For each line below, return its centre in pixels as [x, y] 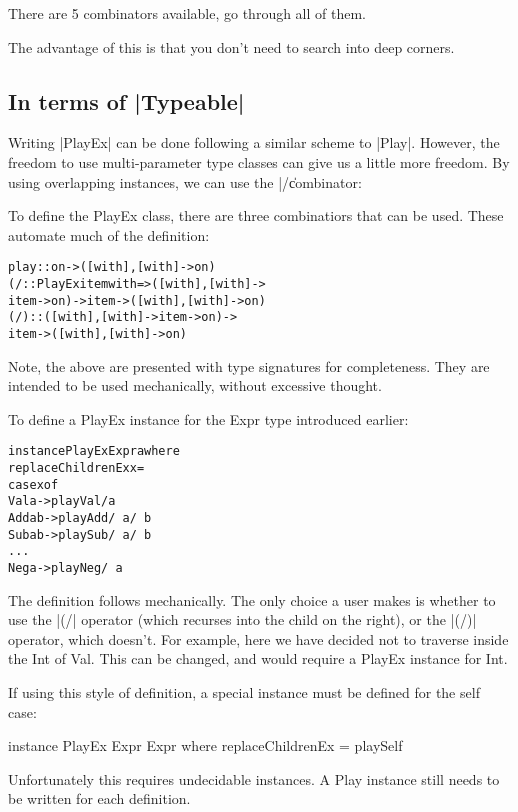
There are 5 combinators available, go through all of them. [187, 13]
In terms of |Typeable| [126, 100]
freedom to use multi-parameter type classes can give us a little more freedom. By [259, 161]
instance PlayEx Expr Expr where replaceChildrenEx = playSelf [205, 745]
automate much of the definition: [109, 234]
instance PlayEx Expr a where [94, 451]
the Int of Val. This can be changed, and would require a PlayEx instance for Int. [258, 658]
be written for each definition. [99, 798]
